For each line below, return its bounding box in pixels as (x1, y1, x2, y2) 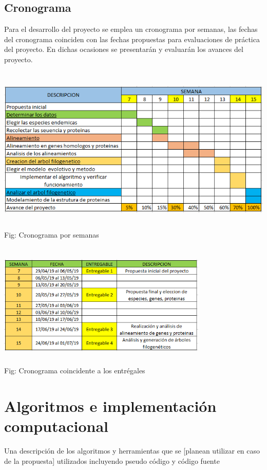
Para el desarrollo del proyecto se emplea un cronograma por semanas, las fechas (4, 24, 258, 34)
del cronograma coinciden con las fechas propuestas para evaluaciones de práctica (4, 33, 260, 44)
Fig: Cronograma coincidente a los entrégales (4, 365, 145, 376)
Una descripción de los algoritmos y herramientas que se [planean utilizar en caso (4, 445, 260, 456)
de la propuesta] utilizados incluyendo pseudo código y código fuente (4, 455, 220, 466)
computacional (4, 415, 109, 437)
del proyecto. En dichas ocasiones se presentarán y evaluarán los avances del (4, 44, 243, 55)
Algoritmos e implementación (4, 395, 217, 417)
